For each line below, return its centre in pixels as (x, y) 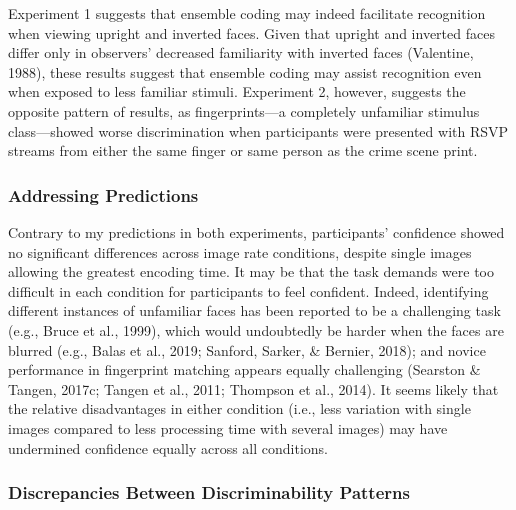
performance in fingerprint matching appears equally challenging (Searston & (244, 369)
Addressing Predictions (103, 194)
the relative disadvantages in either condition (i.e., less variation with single (239, 408)
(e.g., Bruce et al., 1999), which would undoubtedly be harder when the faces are (256, 329)
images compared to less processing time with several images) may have (228, 427)
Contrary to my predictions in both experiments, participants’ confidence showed (256, 231)
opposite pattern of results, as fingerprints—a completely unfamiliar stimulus (244, 110)
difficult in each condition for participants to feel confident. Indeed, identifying (248, 290)
